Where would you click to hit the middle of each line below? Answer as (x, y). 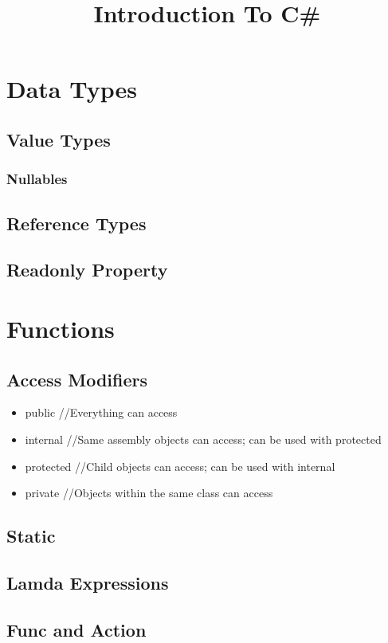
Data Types (72, 89)
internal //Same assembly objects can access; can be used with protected (203, 439)
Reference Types (76, 223)
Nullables (37, 179)
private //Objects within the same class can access (149, 493)
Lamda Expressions (88, 582)
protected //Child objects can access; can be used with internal (180, 466)
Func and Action (76, 629)
